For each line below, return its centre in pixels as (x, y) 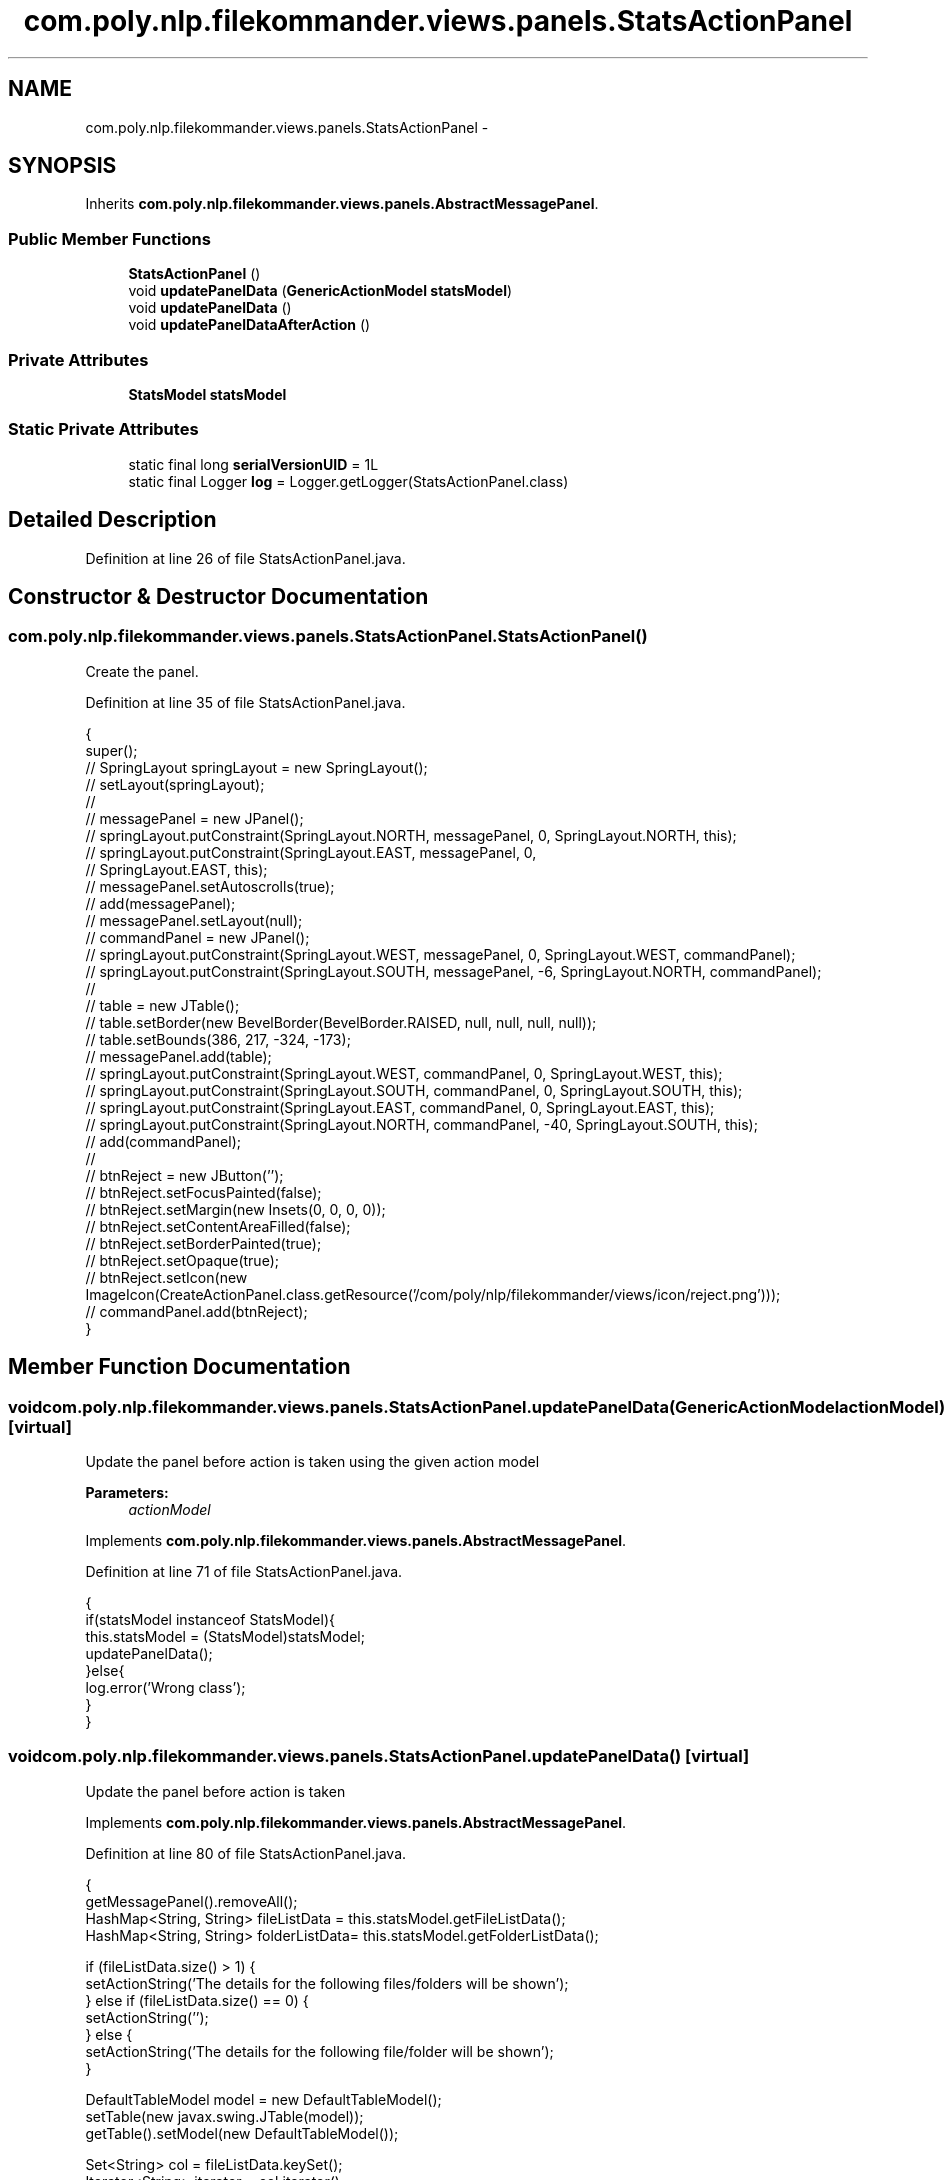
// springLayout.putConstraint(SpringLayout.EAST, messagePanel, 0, (311, 852)
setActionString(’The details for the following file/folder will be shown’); (319, 2051)
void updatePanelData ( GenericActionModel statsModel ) (320, 291)
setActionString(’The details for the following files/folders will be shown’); (327, 1983)
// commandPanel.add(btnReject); (196, 1311)
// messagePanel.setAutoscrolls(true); (210, 886)
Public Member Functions (109, 238)
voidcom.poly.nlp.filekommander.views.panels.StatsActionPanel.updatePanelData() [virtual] (379, 1756)
